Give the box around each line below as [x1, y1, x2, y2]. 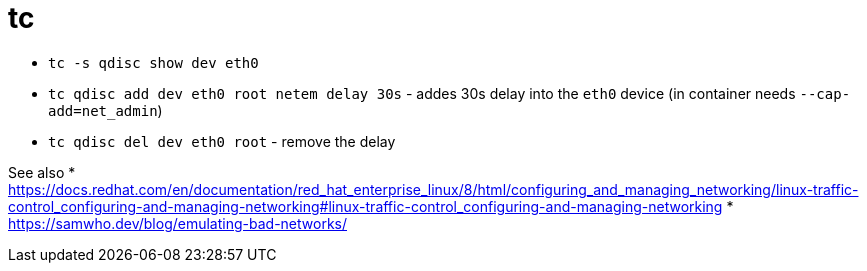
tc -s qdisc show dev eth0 [48, 54, 259, 71]
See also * [8, 163, 76, 181]
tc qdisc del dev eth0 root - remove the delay [48, 132, 396, 150]
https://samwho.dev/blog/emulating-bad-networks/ [8, 214, 348, 232]
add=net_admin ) [48, 101, 163, 119]
